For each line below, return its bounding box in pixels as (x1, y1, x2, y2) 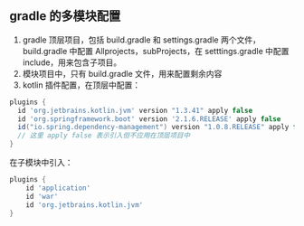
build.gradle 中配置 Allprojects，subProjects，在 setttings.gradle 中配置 (22, 45, 290, 56)
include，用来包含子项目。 (22, 57, 122, 68)
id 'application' (25, 184, 91, 193)
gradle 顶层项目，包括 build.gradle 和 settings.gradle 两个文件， (22, 34, 261, 45)
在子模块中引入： (9, 157, 73, 168)
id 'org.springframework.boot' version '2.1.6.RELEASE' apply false (17, 114, 281, 124)
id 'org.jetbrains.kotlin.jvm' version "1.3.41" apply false (17, 106, 253, 115)
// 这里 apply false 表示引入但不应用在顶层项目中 (17, 131, 191, 140)
